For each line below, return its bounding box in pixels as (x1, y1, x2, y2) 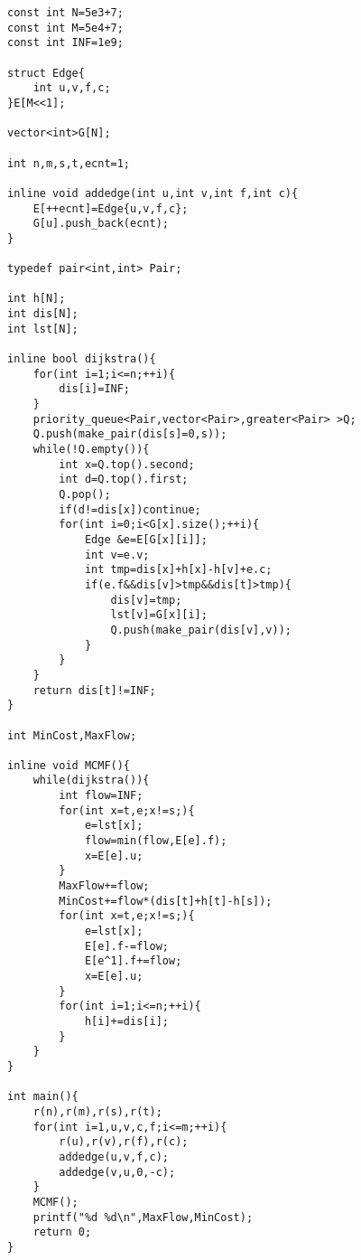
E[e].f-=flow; (84, 939, 169, 953)
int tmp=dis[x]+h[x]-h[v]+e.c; (84, 563, 273, 577)
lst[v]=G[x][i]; (110, 608, 208, 622)
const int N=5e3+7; (7, 6, 124, 19)
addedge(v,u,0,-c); (59, 1165, 176, 1179)
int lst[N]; (7, 322, 79, 335)
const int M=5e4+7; (7, 21, 124, 34)
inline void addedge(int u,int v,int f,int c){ (7, 186, 299, 200)
